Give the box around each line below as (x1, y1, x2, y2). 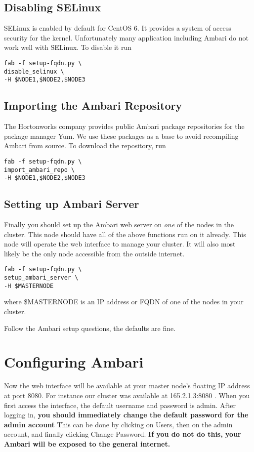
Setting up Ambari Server (4, 196, 139, 211)
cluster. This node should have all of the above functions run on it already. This (4, 229, 246, 239)
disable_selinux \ (4, 68, 64, 75)
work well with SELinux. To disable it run (4, 42, 132, 52)
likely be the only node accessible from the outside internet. (4, 248, 185, 258)
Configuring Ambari (4, 352, 144, 372)
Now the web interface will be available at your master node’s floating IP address (4, 380, 250, 391)
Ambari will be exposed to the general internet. (4, 438, 170, 449)
